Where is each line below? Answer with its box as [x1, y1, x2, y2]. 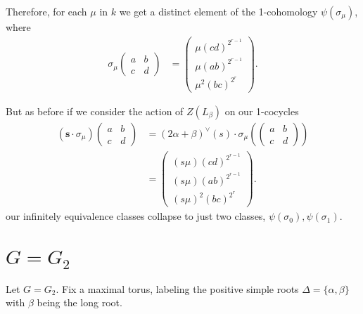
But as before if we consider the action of [6, 103, 184, 118]
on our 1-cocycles [224, 103, 299, 118]
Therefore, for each [6, 4, 87, 18]
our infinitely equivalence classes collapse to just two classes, [6, 209, 266, 223]
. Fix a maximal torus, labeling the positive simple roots [56, 281, 299, 296]
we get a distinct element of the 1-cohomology [119, 4, 318, 18]
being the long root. [37, 295, 122, 310]
